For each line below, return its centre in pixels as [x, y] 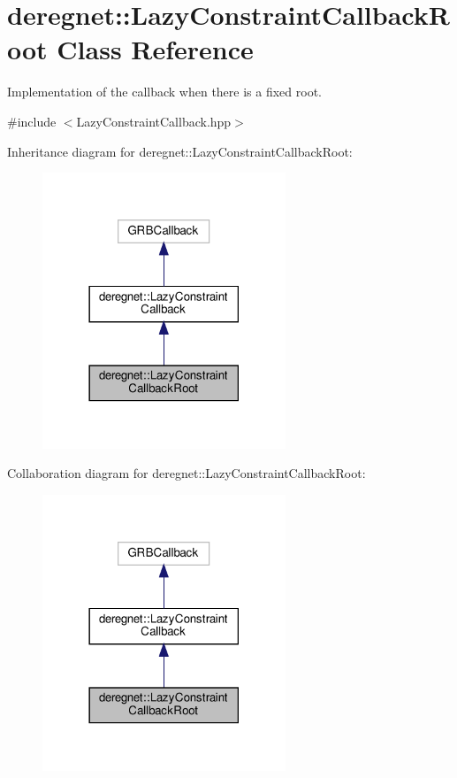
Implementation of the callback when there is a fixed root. [164, 92]
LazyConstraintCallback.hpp [154, 121]
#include [32, 121]
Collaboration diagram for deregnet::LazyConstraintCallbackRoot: [187, 473]
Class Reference [155, 49]
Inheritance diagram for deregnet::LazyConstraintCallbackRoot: [180, 151]
